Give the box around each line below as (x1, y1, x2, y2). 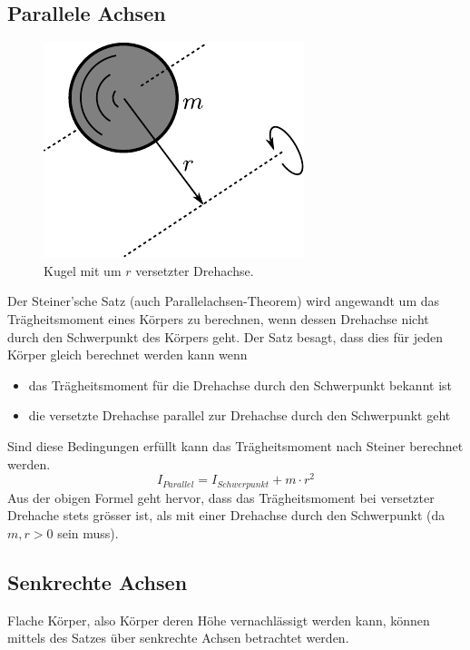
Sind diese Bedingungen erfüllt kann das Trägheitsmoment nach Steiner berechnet (7, 436, 464, 455)
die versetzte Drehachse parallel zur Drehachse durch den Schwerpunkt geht (28, 406, 451, 425)
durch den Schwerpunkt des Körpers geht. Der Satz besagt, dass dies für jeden (7, 327, 444, 346)
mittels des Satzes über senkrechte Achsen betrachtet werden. (7, 628, 349, 647)
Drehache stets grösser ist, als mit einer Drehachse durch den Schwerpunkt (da (7, 506, 446, 525)
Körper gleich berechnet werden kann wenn (7, 345, 248, 364)
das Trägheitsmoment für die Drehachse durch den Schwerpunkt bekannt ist (28, 375, 453, 394)
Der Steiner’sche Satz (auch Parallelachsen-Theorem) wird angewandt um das (7, 291, 440, 310)
